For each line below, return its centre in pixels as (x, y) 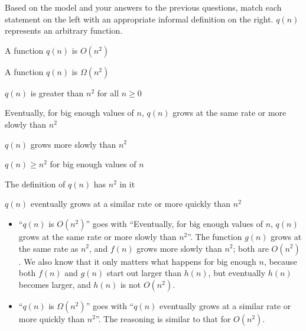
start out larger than (144, 273)
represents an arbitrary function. (64, 30)
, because (280, 261)
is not (131, 284)
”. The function (215, 236)
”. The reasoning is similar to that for (163, 318)
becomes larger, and (55, 284)
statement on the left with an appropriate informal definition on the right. (139, 19)
